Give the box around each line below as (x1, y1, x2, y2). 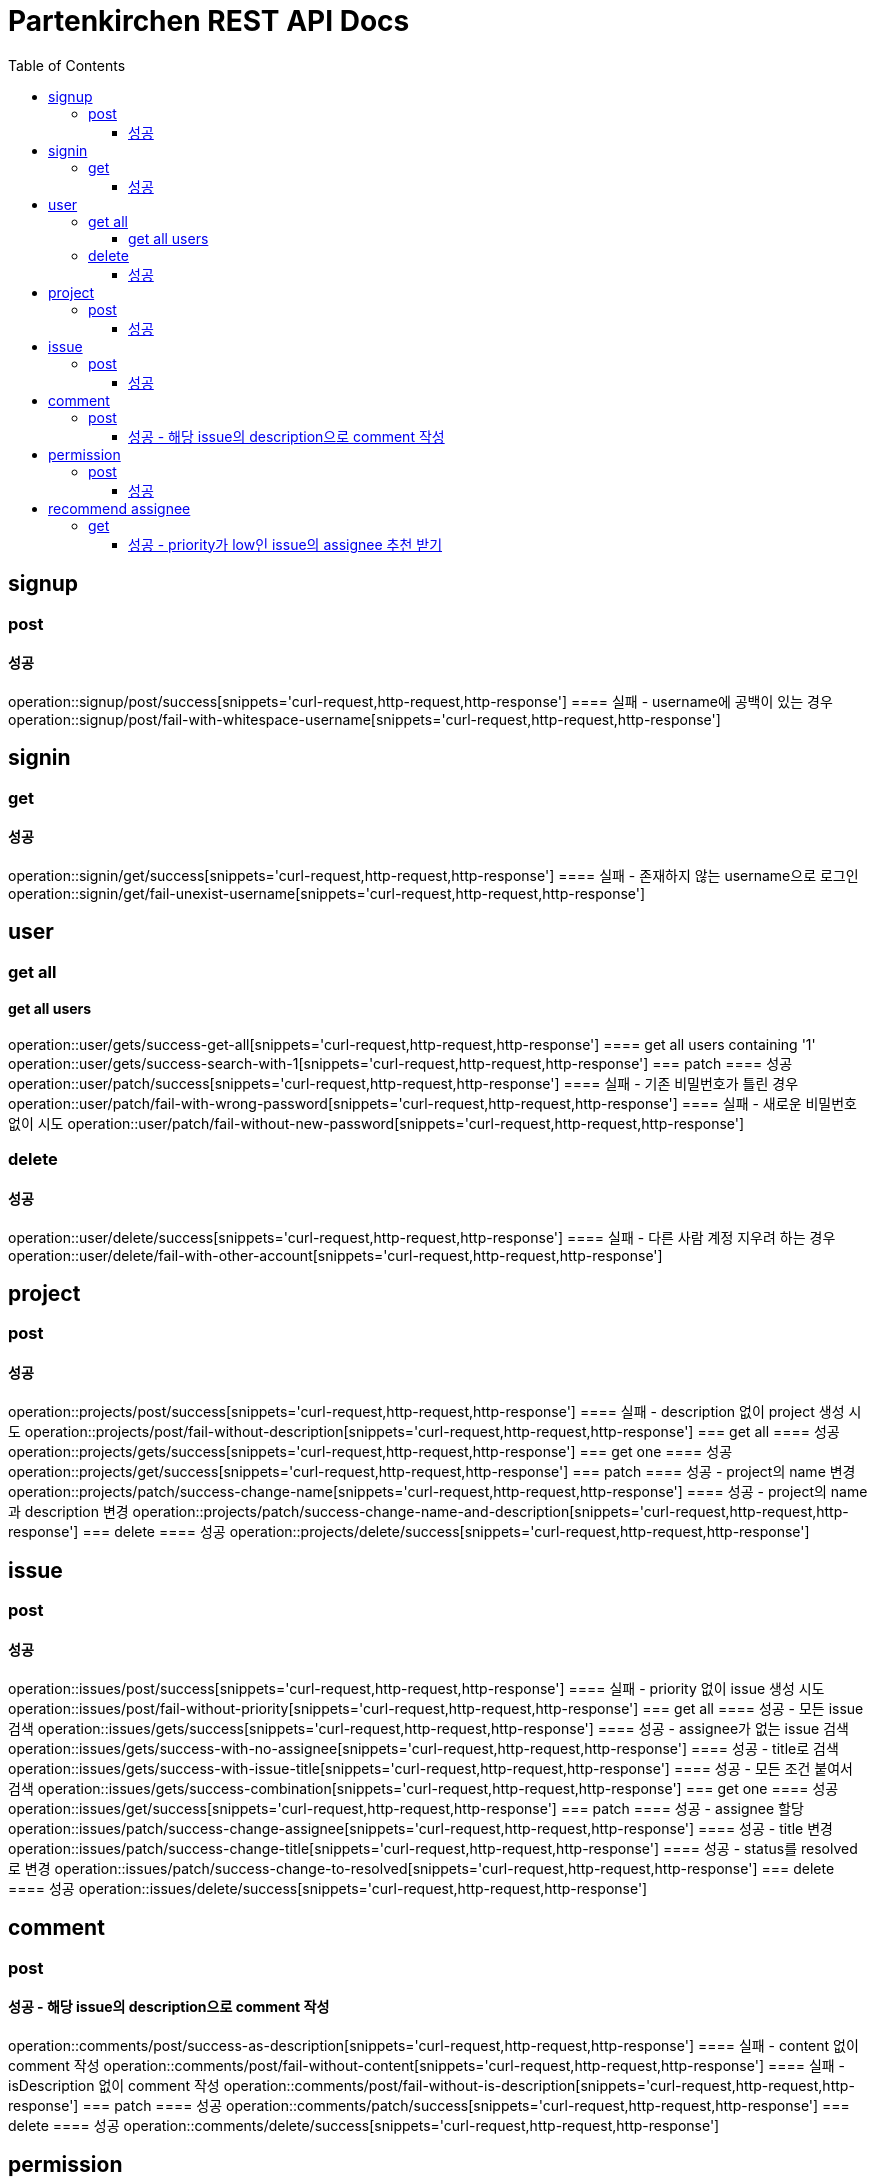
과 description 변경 (8, 1502, 129, 1520)
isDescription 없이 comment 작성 (8, 2076, 220, 2094)
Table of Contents (8, 56, 126, 74)
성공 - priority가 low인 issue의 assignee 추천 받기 (128, 535, 443, 553)
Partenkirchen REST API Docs (8, 4, 410, 38)
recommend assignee (48, 499, 191, 517)
